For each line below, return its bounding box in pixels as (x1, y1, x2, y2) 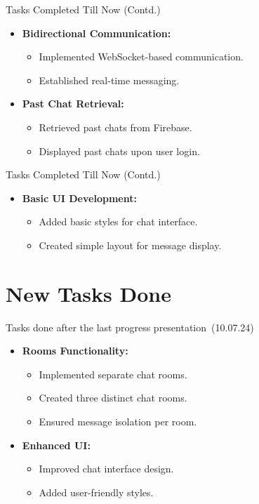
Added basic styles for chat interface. (39, 214, 198, 229)
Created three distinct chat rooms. (39, 390, 187, 405)
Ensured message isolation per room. (39, 414, 197, 429)
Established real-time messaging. (39, 72, 180, 87)
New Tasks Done (6, 279, 171, 307)
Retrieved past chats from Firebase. (39, 119, 192, 134)
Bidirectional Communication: (22, 25, 171, 40)
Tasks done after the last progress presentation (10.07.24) (6, 319, 254, 334)
